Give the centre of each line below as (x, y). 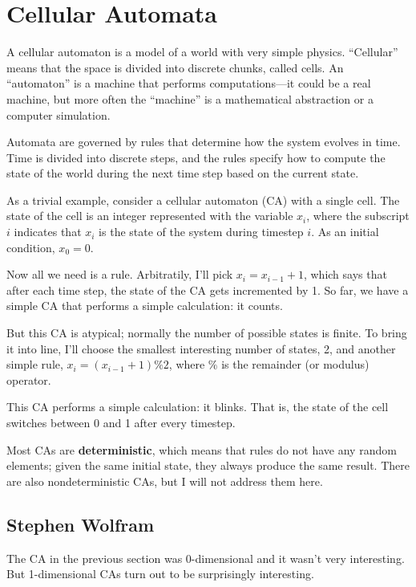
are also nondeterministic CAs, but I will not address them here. (165, 481)
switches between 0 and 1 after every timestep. (121, 422)
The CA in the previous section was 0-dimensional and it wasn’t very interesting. (206, 558)
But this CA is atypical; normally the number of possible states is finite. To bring (207, 333)
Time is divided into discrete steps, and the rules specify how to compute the (196, 157)
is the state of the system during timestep (201, 232)
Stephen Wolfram (81, 524)
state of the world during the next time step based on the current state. (183, 173)
